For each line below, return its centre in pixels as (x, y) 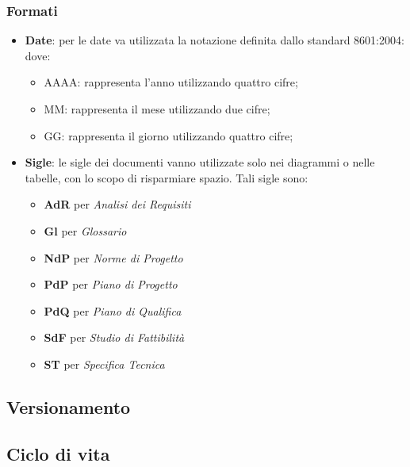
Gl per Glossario (85, 230)
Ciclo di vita (58, 453)
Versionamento (69, 406)
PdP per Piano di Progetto (111, 284)
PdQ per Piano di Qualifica (113, 310)
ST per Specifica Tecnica (104, 364)
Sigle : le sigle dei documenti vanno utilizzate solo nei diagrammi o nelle (200, 162)
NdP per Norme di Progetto (113, 257)
